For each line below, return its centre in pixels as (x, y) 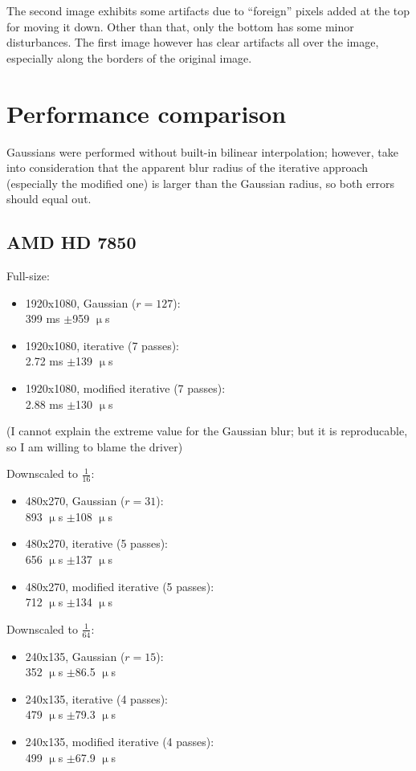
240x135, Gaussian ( (75, 656)
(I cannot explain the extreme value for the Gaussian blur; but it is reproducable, (207, 431)
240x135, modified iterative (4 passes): (120, 742)
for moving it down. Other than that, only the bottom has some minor (180, 26)
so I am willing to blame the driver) (95, 446)
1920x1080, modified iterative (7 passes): (125, 388)
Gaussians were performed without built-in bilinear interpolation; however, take (202, 151)
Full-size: (28, 276)
